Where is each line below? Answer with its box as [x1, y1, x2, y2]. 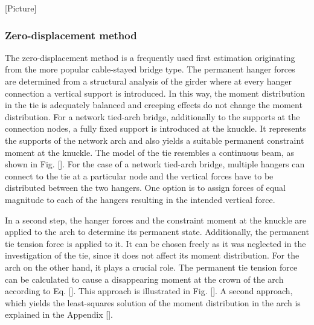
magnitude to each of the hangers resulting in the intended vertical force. [5, 193, 275, 205]
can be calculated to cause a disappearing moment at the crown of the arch [5, 272, 284, 285]
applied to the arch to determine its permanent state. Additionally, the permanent [5, 225, 309, 238]
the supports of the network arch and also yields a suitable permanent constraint [5, 134, 304, 146]
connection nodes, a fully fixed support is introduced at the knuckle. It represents [5, 122, 306, 135]
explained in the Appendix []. [5, 308, 113, 321]
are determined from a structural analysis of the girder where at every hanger [5, 75, 292, 87]
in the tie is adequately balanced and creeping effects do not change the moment [5, 98, 303, 111]
